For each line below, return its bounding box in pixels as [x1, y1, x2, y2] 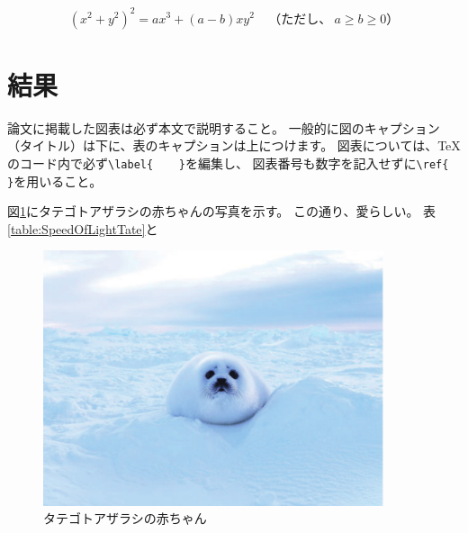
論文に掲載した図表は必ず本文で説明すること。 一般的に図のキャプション [7, 118, 440, 137]
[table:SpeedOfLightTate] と [7, 219, 158, 238]
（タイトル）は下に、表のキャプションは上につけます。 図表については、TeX [7, 136, 461, 155]
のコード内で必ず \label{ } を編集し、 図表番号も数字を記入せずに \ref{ [7, 153, 449, 172]
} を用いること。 [7, 171, 103, 190]
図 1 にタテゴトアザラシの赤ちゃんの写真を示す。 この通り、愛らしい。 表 [7, 202, 436, 221]
